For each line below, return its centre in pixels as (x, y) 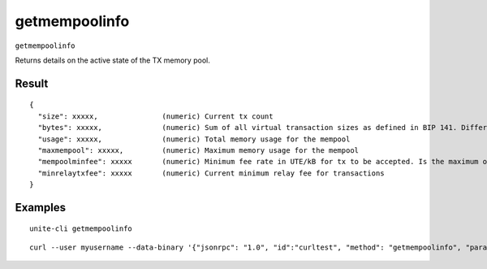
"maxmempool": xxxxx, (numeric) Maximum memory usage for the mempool (198, 150)
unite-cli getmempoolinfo (81, 229)
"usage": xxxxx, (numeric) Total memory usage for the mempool (194, 139)
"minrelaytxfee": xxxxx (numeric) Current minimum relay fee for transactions (211, 173)
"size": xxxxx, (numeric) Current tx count (155, 116)
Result (32, 83)
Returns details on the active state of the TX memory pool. (112, 60)
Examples (41, 207)
